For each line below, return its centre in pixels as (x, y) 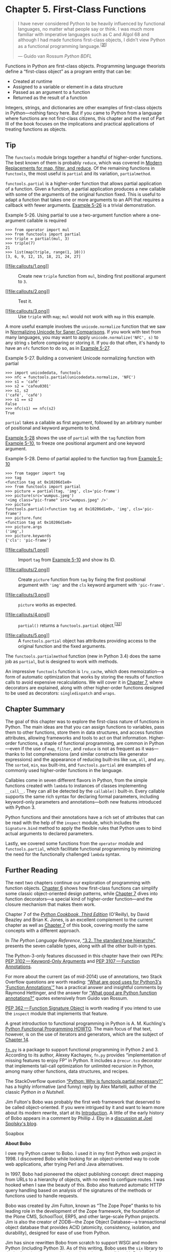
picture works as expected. (47, 605)
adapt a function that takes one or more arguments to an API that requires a (85, 200)
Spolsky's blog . (21, 1123)
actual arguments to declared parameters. (50, 833)
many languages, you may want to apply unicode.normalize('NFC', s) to (82, 338)
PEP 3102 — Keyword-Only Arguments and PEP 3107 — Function (73, 961)
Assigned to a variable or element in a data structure (68, 87)
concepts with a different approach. (43, 930)
